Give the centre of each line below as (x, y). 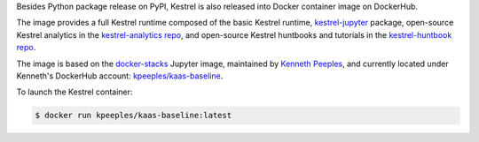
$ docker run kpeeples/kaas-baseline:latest (133, 116)
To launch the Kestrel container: (75, 92)
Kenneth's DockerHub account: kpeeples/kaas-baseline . (120, 76)
